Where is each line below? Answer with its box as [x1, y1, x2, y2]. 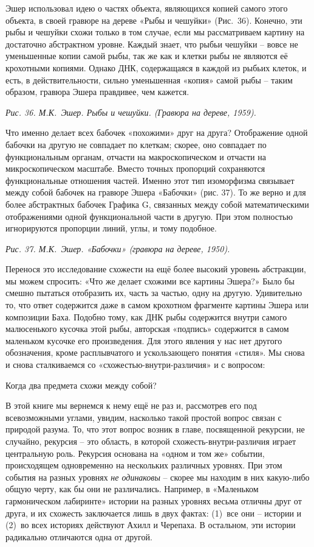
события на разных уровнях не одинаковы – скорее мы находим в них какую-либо [5, 470, 310, 483]
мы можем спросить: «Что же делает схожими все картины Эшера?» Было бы [5, 274, 295, 287]
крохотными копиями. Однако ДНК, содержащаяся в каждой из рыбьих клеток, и [5, 61, 307, 74]
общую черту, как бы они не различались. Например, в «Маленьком [5, 482, 259, 495]
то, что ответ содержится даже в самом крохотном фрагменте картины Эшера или [5, 298, 309, 311]
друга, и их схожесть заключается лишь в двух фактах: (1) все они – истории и [5, 506, 302, 519]
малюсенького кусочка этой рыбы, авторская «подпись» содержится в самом [5, 322, 289, 335]
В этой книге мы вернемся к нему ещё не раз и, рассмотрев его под [5, 399, 257, 412]
